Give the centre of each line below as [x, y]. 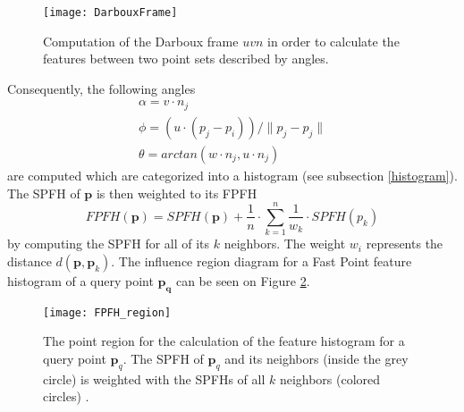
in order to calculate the [333, 41]
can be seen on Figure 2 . [243, 280]
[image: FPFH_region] [107, 312]
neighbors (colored [330, 378]
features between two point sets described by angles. [186, 59]
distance [30, 261]
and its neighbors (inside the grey [316, 358]
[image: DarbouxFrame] [110, 13]
